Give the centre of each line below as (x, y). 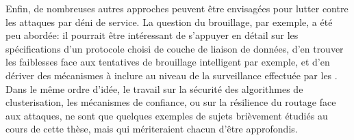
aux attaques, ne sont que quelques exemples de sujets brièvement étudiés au (167, 115)
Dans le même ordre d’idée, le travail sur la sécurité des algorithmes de (154, 88)
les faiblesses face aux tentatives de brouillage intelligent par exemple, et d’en (168, 62)
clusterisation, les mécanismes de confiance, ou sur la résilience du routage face (171, 102)
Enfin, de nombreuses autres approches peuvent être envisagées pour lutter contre (177, 8)
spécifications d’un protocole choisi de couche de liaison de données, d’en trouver (175, 48)
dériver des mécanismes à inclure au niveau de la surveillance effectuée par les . (172, 75)
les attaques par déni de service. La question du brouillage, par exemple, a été (169, 22)
